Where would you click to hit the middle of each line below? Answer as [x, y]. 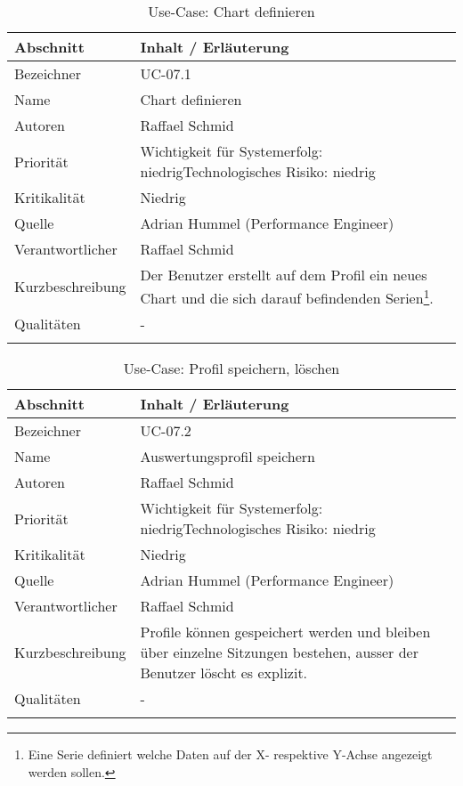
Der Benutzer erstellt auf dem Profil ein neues [284, 275]
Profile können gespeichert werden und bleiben [285, 632]
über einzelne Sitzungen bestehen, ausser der [279, 652]
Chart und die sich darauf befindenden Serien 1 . [287, 297]
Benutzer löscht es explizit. [224, 673]
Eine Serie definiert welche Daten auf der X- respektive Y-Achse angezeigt [230, 754]
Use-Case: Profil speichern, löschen [231, 369]
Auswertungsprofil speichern [227, 457]
